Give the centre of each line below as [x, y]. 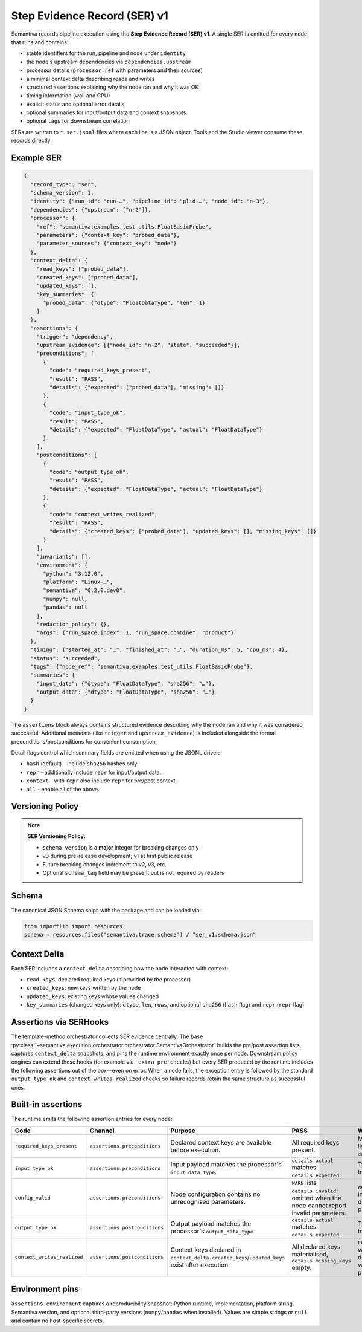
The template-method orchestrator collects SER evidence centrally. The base [107, 1036]
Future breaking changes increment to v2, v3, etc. [105, 864]
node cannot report [319, 1205]
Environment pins [45, 1289]
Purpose [183, 1131]
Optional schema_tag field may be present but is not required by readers [133, 872]
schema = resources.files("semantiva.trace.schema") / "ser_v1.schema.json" [140, 935]
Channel [102, 1131]
